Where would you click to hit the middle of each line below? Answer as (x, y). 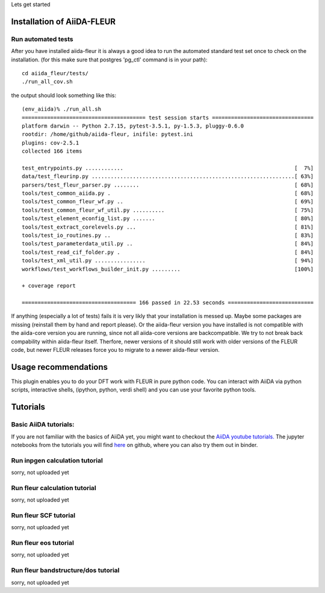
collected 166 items (52, 151)
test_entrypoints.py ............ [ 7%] (168, 168)
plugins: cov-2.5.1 (51, 143)
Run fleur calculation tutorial (54, 488)
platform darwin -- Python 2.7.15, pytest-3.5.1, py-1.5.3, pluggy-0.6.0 (133, 126)
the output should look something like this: (64, 95)
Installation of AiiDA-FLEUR (63, 21)
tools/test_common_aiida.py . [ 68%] (168, 193)
